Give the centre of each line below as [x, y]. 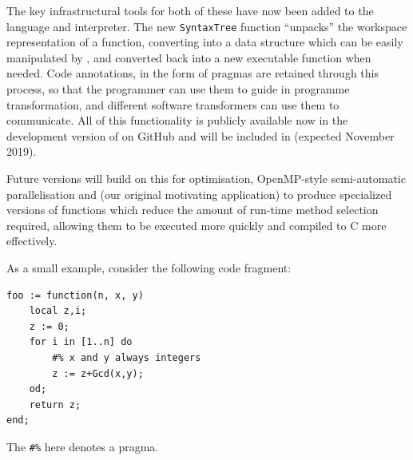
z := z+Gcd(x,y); [98, 373]
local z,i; [58, 311]
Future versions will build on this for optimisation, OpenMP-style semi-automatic [206, 178]
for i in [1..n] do [81, 342]
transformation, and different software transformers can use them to [173, 104]
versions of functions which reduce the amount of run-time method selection [193, 210]
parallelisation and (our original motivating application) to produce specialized [199, 194]
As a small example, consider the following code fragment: [149, 267]
